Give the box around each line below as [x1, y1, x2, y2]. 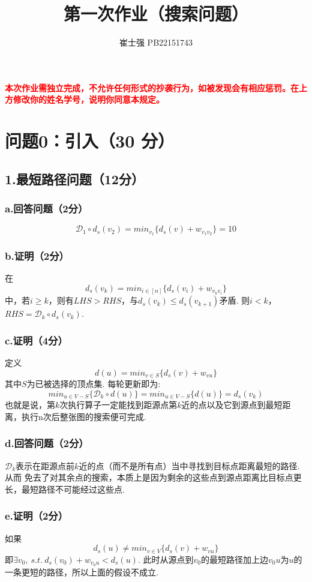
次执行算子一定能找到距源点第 [59, 398, 178, 411]
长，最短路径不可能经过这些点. [5, 482, 125, 495]
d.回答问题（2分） [5, 436, 89, 451]
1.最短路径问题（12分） [5, 169, 144, 188]
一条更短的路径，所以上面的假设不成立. [5, 565, 158, 578]
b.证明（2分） [5, 248, 69, 263]
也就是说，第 [5, 398, 55, 411]
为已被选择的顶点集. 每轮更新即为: [26, 377, 161, 390]
